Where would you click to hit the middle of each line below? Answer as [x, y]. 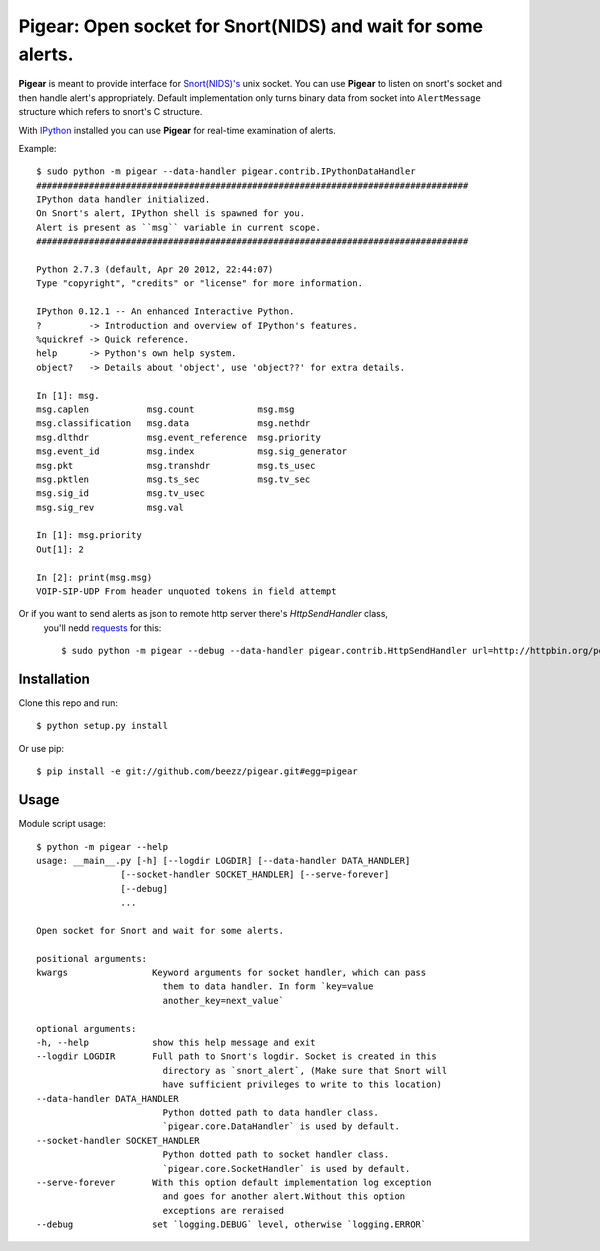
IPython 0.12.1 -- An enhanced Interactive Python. [165, 311]
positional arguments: [92, 958]
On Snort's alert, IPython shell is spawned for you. [170, 213]
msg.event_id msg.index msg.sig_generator [192, 451]
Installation [54, 679]
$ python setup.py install [102, 726]
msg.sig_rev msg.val [110, 507]
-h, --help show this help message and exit [176, 1043]
